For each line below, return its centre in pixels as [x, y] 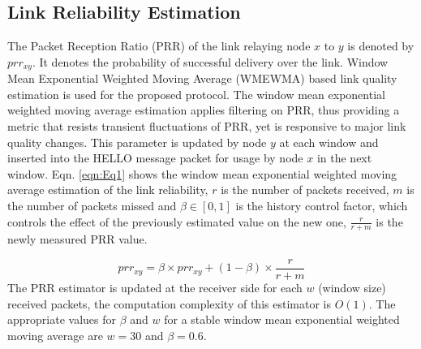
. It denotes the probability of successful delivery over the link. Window [210, 61]
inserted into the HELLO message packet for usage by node [155, 158]
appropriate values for [62, 319]
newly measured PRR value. [77, 239]
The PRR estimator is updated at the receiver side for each [155, 288]
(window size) [352, 288]
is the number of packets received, [305, 190]
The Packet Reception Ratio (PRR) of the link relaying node [159, 46]
